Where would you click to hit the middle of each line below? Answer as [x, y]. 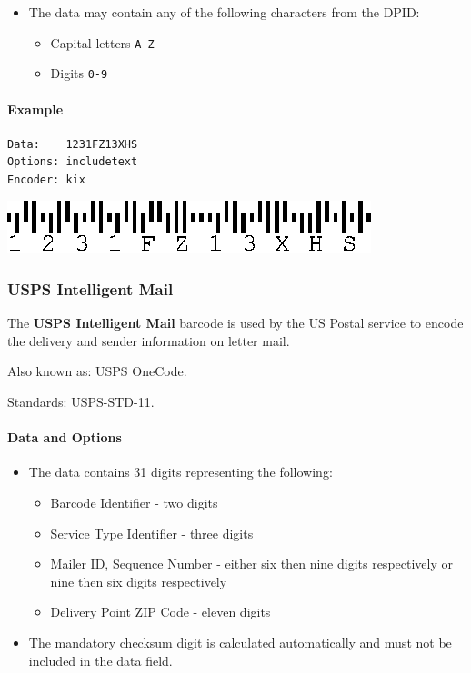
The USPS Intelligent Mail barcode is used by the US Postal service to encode [235, 323]
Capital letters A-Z [102, 42]
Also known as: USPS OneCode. [97, 371]
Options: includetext [73, 162]
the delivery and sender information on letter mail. [149, 340]
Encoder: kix [46, 179]
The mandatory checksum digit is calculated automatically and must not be [240, 643]
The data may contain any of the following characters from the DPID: [224, 12]
